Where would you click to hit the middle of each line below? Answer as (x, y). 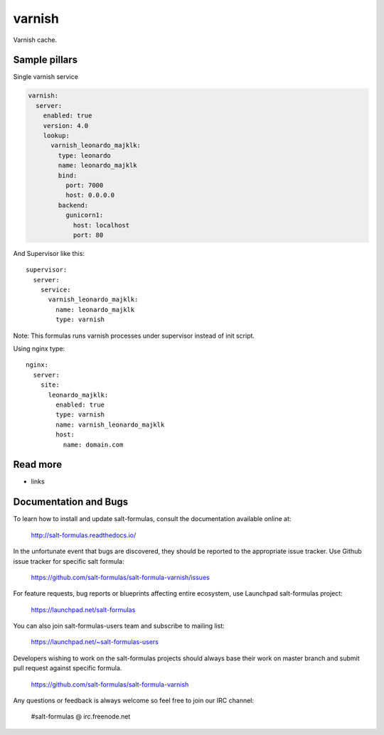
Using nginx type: (39, 349)
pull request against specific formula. (68, 668)
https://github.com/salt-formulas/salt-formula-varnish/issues (120, 577)
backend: (73, 205)
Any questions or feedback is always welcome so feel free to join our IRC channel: (134, 701)
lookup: (57, 135)
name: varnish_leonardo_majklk (110, 424)
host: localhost (101, 225)
